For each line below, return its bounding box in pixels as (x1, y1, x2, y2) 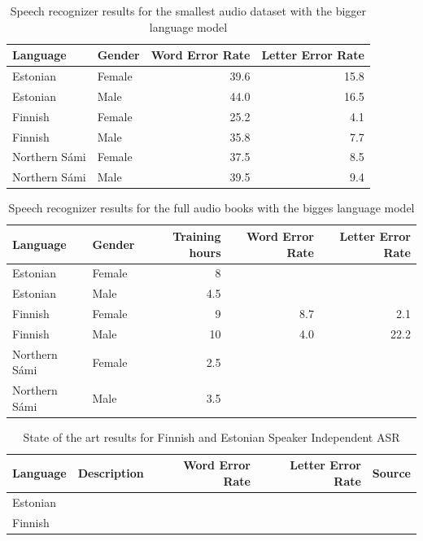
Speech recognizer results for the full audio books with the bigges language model (8, 199, 415, 216)
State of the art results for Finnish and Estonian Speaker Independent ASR (23, 428, 400, 445)
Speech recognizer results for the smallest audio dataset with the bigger (10, 2, 367, 19)
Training (172, 227, 221, 244)
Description (77, 465, 144, 482)
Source (372, 465, 411, 482)
